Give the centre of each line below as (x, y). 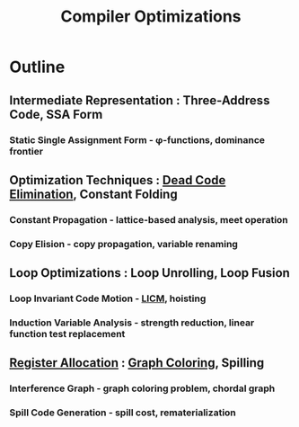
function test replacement (67, 334)
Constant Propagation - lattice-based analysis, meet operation (149, 219)
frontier (26, 151)
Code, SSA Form (56, 114)
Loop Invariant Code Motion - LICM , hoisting (108, 298)
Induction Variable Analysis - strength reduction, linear (132, 323)
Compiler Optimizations (151, 17)
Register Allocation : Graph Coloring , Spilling (137, 363)
